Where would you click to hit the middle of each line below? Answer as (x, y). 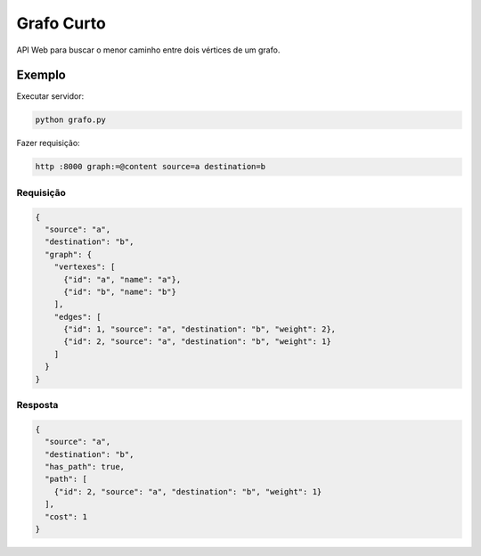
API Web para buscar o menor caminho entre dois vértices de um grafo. (148, 50)
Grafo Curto (61, 23)
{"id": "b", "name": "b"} (120, 291)
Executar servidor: (50, 96)
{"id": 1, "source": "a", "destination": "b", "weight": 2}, (200, 329)
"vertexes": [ (85, 267)
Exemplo (41, 75)
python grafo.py (71, 120)
